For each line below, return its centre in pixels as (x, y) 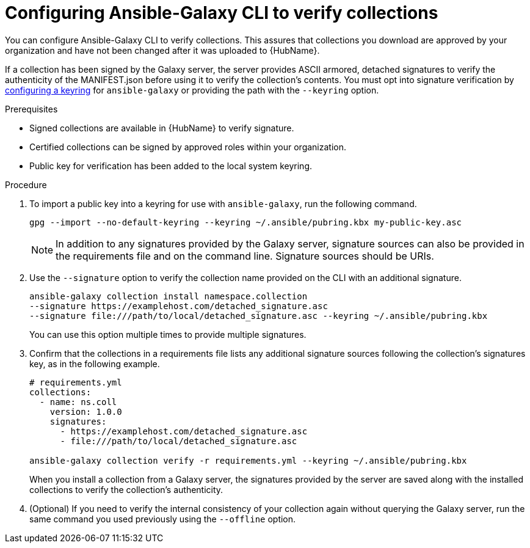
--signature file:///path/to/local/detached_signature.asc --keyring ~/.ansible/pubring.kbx (259, 316)
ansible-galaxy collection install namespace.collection (169, 296)
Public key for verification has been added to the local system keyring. (171, 166)
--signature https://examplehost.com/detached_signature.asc (179, 306)
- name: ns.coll (78, 402)
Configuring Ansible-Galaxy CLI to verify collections (222, 13)
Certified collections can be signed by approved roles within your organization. (188, 147)
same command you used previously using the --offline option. (163, 519)
